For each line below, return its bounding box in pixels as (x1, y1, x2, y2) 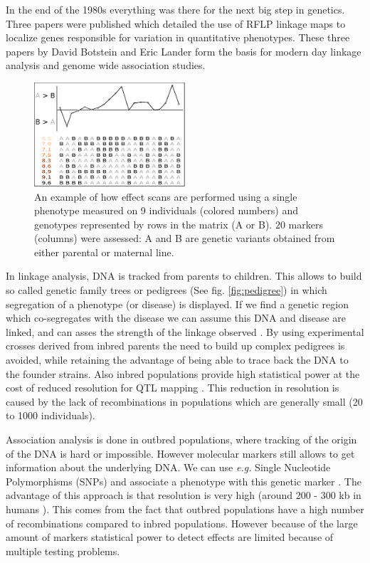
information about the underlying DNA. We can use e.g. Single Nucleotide (6, 460, 331, 475)
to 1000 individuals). (6, 408, 95, 423)
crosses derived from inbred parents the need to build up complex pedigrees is (6, 338, 345, 353)
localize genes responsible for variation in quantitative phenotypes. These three (6, 30, 350, 45)
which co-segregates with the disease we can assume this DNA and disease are (6, 310, 347, 325)
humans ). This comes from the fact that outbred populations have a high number (6, 501, 364, 516)
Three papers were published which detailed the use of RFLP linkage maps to (6, 16, 346, 31)
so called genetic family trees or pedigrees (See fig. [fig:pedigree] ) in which (6, 283, 327, 298)
